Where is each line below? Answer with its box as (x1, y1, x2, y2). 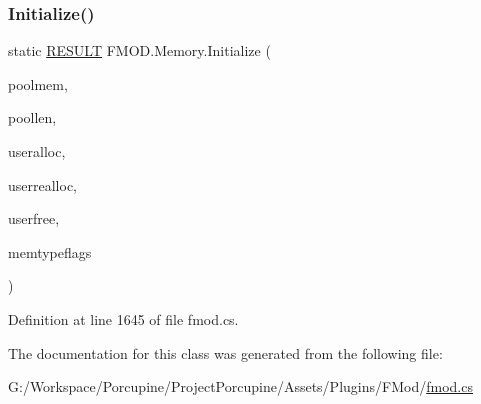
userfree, (8, 208, 60, 229)
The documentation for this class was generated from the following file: (8, 342, 443, 363)
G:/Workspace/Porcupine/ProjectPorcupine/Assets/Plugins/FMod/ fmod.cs (8, 376, 473, 397)
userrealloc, (8, 174, 77, 195)
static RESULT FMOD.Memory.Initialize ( (8, 40, 271, 61)
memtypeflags (8, 241, 92, 262)
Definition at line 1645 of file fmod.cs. (8, 308, 239, 329)
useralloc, (8, 141, 66, 161)
